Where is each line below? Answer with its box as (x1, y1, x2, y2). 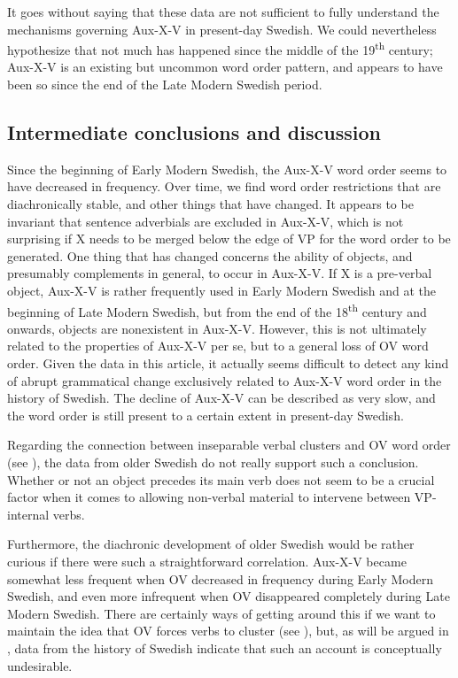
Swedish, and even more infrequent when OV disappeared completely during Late (7, 587, 450, 605)
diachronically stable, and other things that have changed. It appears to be (7, 195, 414, 213)
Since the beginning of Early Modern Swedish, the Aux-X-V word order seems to (7, 159, 447, 178)
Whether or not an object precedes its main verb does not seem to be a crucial (7, 470, 435, 489)
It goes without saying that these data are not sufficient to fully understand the (7, 3, 439, 20)
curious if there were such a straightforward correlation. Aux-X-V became (7, 551, 407, 570)
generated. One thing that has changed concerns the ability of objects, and (7, 246, 413, 265)
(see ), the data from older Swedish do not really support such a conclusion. (7, 452, 419, 471)
